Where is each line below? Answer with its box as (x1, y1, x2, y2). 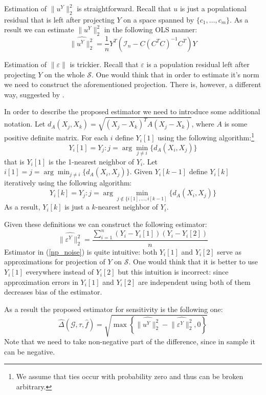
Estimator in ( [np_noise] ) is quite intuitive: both (4, 246, 158, 257)
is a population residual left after (146, 58, 250, 69)
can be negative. (4, 346, 55, 357)
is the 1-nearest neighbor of (49, 156, 135, 167)
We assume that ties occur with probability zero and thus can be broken (16, 371, 243, 382)
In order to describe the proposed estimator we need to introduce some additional (4, 106, 260, 117)
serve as (217, 246, 241, 257)
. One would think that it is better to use (128, 256, 258, 267)
